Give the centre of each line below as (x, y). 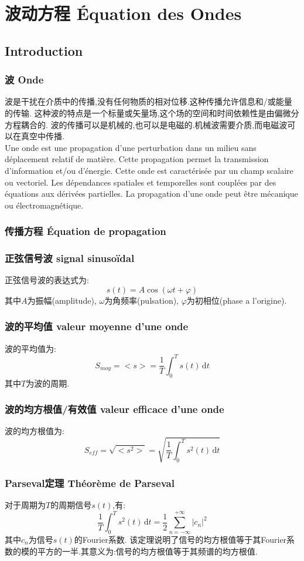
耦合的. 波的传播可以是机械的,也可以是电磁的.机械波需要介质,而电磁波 (154, 124)
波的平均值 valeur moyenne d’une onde (97, 326)
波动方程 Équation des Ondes (123, 13)
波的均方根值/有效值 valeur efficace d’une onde (115, 409)
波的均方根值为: (35, 431)
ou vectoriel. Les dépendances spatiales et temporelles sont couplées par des (141, 182)
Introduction (44, 50)
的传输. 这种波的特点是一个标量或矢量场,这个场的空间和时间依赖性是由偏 (144, 112)
